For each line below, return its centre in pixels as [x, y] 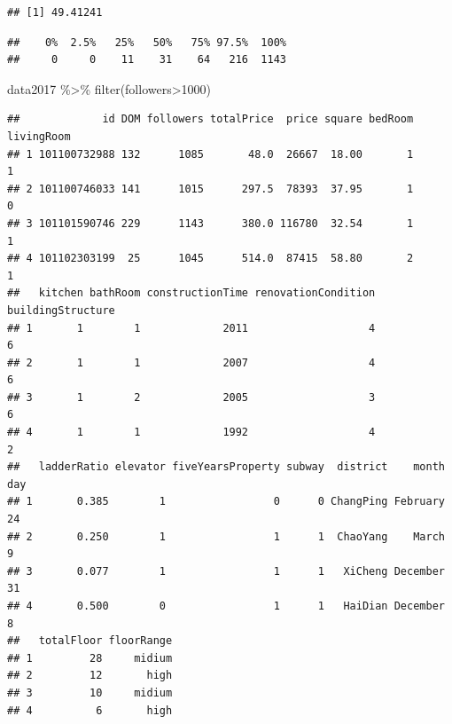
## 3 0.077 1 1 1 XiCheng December [226, 571]
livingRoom [39, 136]
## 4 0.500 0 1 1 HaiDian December [226, 606]
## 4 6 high [90, 710]
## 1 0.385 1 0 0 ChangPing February [226, 502]
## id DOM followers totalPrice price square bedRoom [210, 119]
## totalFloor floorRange [90, 641]
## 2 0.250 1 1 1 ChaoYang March [226, 536]
